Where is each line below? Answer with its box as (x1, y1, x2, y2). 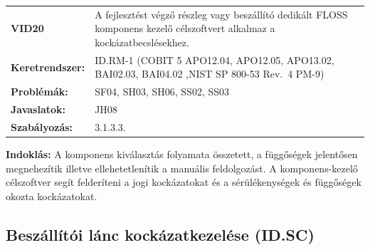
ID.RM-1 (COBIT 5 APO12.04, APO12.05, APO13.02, (95, 52, 334, 67)
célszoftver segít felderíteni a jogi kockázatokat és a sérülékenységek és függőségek (6, 175, 361, 189)
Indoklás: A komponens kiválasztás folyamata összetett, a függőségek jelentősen (6, 147, 358, 161)
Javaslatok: (11, 102, 66, 117)
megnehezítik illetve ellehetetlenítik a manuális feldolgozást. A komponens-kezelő (6, 160, 358, 175)
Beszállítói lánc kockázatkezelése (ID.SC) (6, 223, 314, 245)
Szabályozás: (11, 119, 73, 134)
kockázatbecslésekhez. (95, 34, 189, 49)
